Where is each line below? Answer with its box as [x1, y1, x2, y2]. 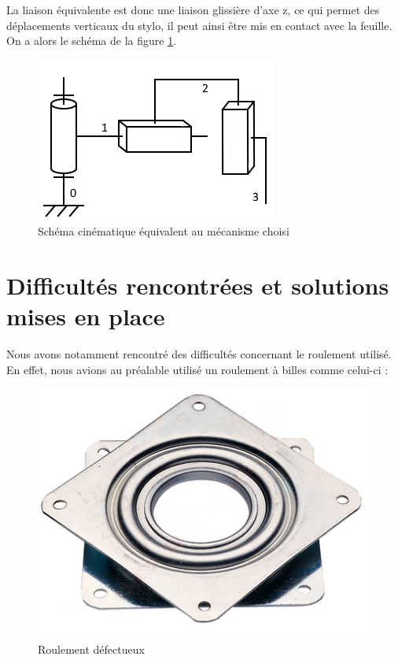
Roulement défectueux [38, 640, 145, 657]
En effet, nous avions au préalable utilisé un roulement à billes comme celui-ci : [6, 361, 389, 377]
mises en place [6, 300, 165, 332]
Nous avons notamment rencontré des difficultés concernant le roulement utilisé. [6, 346, 392, 362]
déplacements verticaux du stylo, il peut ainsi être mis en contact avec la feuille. [6, 17, 392, 33]
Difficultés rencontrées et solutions [6, 269, 389, 302]
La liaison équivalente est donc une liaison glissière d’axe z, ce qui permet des [6, 2, 380, 17]
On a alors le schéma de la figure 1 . [6, 32, 177, 49]
